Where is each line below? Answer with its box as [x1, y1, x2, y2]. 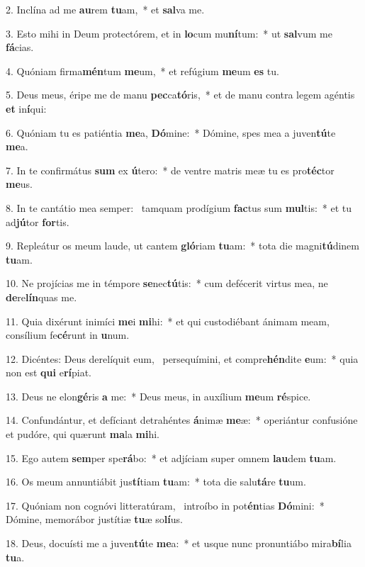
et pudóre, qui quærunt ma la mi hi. [6, 427, 160, 442]
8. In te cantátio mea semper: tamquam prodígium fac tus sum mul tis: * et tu [6, 200, 352, 215]
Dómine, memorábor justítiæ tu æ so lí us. [6, 512, 183, 527]
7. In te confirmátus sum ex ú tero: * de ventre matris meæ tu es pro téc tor [6, 162, 335, 177]
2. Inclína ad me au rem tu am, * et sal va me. [6, 2, 205, 16]
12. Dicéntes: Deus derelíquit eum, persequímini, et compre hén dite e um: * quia [6, 351, 359, 366]
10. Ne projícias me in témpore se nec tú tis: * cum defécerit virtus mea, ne [6, 276, 328, 291]
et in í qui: [6, 101, 47, 116]
